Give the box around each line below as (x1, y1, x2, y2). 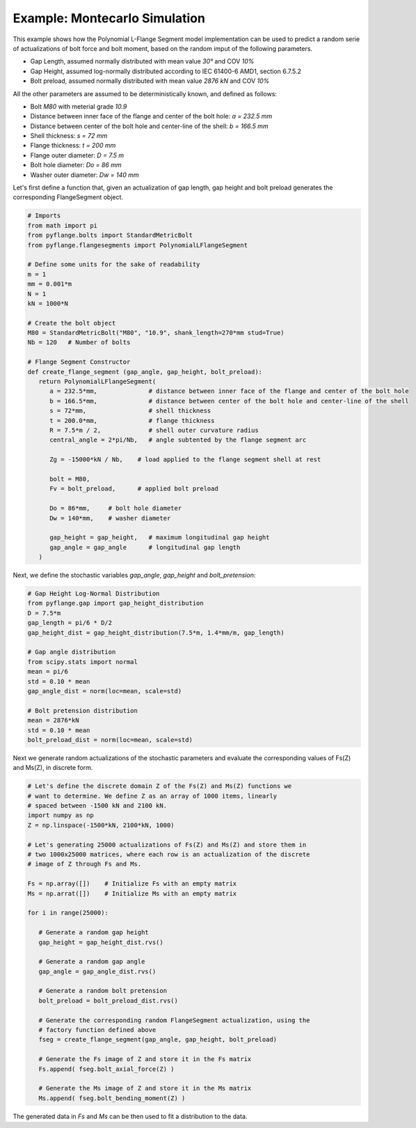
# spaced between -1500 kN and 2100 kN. (27, 802, 167, 810)
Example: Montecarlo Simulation (13, 10, 205, 26)
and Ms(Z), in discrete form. (13, 764, 93, 772)
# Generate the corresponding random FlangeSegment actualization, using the (38, 1016, 310, 1024)
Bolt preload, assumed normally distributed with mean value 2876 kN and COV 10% (30, 77, 270, 85)
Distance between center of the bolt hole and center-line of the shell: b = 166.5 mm (30, 122, 269, 130)
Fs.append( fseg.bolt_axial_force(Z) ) (38, 1065, 175, 1073)
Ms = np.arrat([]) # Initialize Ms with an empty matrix (27, 889, 237, 897)
